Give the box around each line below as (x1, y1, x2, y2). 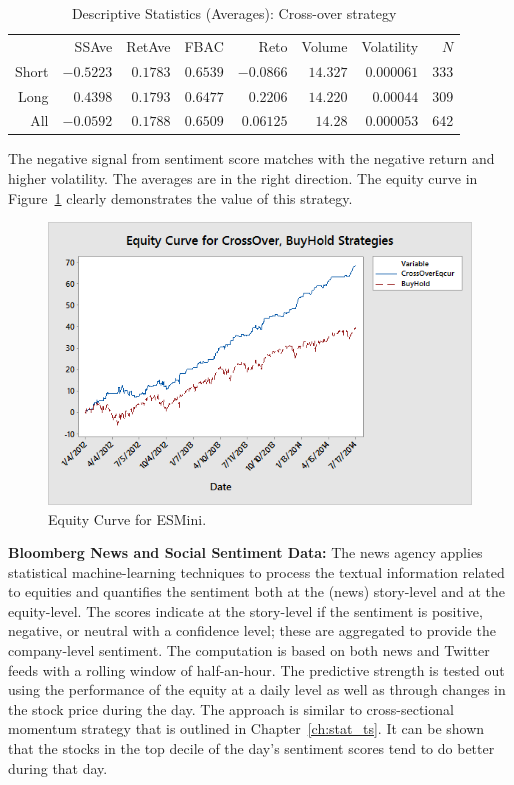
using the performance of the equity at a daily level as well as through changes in (8, 679, 506, 700)
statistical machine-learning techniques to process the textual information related (8, 561, 505, 582)
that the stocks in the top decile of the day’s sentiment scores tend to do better (8, 738, 495, 759)
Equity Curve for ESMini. (48, 508, 207, 529)
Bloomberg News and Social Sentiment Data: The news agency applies (8, 542, 483, 563)
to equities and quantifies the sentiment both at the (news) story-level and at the (8, 581, 506, 602)
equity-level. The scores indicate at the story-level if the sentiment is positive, (8, 600, 483, 621)
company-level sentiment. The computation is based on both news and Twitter (8, 640, 490, 661)
